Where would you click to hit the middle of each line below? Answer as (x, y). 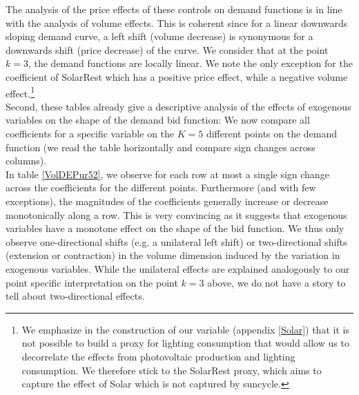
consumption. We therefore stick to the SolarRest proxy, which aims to (172, 370)
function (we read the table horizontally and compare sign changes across (161, 147)
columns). (26, 161)
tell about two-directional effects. (75, 296)
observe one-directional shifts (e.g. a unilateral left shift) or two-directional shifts (176, 241)
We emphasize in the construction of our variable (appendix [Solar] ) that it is (185, 329)
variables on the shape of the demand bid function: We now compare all (158, 120)
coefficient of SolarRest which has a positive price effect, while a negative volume (177, 76)
